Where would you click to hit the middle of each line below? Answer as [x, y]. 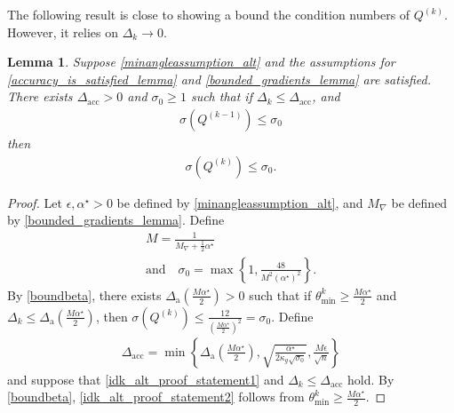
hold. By [371, 379]
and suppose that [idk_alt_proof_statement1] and [146, 379]
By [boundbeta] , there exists [84, 294]
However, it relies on [63, 32]
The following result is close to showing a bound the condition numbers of [209, 14]
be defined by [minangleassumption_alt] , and [240, 202]
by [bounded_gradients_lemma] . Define [116, 220]
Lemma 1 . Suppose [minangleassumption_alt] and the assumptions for [201, 62]
